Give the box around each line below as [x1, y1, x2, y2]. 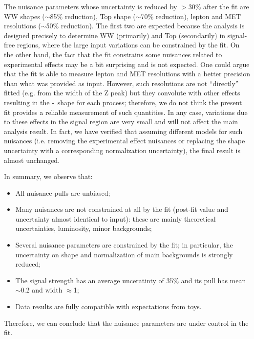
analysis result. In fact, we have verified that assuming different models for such [4, 126, 243, 136]
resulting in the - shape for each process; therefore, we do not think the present [4, 97, 242, 107]
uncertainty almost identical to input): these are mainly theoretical [15, 213, 216, 224]
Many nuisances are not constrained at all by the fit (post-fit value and [15, 204, 228, 214]
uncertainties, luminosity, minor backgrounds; [15, 223, 152, 233]
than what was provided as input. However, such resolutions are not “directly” [4, 78, 239, 88]
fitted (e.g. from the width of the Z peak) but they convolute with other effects [4, 88, 240, 98]
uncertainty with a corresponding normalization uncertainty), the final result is [4, 145, 240, 155]
